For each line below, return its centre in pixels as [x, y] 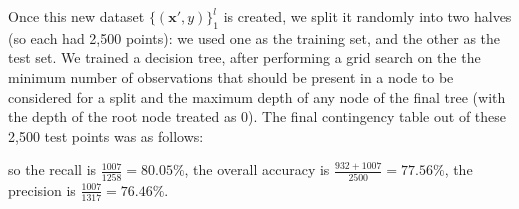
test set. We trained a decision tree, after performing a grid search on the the [244, 57]
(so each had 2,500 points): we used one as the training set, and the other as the [254, 37]
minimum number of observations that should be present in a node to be [231, 76]
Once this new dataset [76, 16]
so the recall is [52, 169]
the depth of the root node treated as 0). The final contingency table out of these [257, 116]
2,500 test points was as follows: [106, 135]
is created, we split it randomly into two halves [367, 16]
